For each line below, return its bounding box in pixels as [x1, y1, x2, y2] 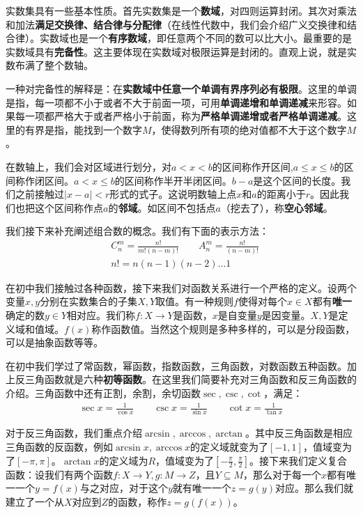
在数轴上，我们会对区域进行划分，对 [6, 159, 171, 173]
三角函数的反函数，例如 [6, 439, 113, 453]
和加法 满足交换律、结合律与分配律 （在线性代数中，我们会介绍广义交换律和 [6, 17, 347, 31]
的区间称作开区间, [212, 159, 293, 173]
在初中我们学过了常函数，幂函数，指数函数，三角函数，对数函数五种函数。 [6, 358, 347, 373]
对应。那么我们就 [275, 481, 353, 495]
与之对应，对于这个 [79, 481, 168, 495]
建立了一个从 [6, 494, 64, 508]
